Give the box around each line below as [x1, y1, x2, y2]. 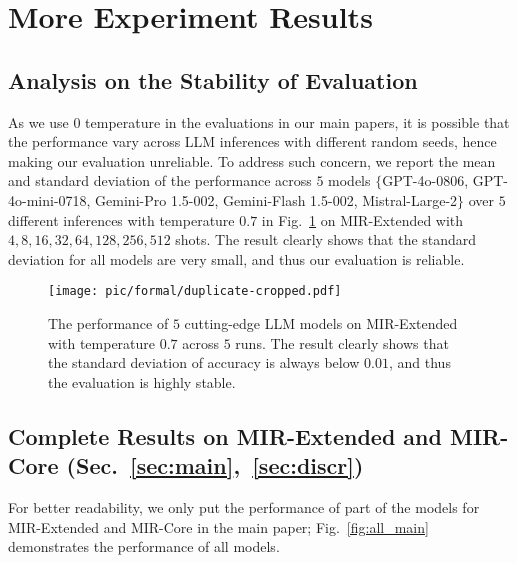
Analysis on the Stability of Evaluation [8, 64, 418, 95]
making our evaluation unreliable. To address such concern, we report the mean [8, 150, 496, 171]
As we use [8, 111, 69, 132]
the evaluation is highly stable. [48, 371, 236, 392]
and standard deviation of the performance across [8, 170, 312, 191]
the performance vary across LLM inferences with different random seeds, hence [8, 131, 497, 152]
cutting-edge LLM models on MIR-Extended [184, 312, 458, 333]
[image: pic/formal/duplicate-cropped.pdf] [48, 284, 342, 299]
